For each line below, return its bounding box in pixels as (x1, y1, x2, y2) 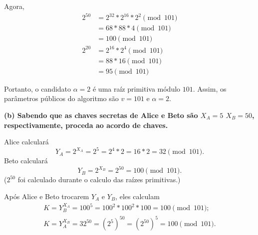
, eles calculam (115, 191, 160, 201)
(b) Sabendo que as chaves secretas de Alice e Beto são (4, 110, 198, 120)
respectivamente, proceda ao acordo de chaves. (4, 119, 168, 130)
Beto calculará (4, 155, 48, 166)
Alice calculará (4, 136, 49, 147)
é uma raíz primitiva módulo (92, 83, 181, 94)
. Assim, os (193, 83, 227, 94)
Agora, (4, 1, 24, 11)
